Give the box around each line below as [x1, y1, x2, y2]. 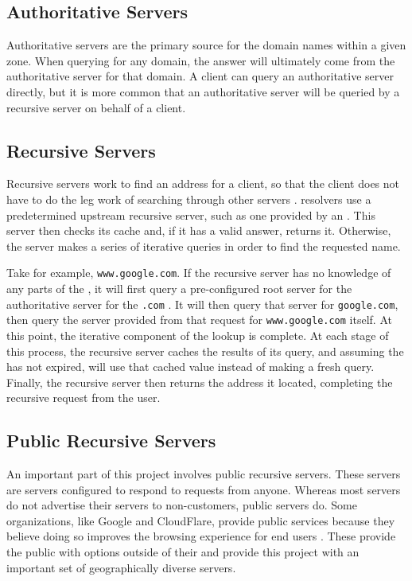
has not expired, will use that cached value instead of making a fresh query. [6, 358, 375, 375]
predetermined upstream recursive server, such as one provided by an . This [6, 206, 375, 223]
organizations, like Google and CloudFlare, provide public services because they [6, 512, 395, 528]
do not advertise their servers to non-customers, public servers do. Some [6, 497, 357, 513]
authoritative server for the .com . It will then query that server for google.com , [6, 295, 398, 312]
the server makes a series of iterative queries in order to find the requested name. [6, 237, 401, 254]
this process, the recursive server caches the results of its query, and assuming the [6, 342, 404, 359]
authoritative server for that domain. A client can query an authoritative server [6, 68, 394, 84]
